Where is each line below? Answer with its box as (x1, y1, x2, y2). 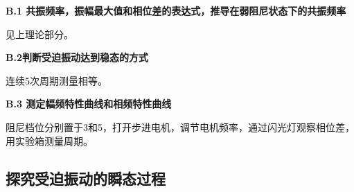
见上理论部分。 (6, 26, 73, 41)
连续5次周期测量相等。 (6, 73, 107, 87)
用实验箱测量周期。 (6, 133, 93, 148)
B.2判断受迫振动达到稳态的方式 (6, 50, 148, 64)
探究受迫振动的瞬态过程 (6, 167, 166, 189)
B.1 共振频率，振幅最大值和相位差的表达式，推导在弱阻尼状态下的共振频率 (6, 3, 346, 17)
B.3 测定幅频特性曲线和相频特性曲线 (6, 96, 172, 111)
